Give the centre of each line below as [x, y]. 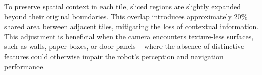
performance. [25, 66]
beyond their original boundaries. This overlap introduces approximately [118, 16]
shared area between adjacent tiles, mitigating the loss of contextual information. [132, 26]
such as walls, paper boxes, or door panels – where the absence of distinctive [124, 46]
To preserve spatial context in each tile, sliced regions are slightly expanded [123, 6]
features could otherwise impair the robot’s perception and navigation [114, 56]
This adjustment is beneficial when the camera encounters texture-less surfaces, [129, 36]
